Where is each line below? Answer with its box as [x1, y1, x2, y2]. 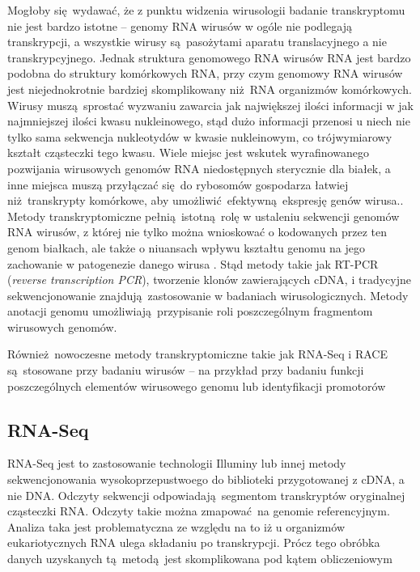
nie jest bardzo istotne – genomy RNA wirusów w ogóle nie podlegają [7, 17, 352, 34]
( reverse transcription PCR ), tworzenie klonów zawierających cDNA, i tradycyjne [7, 271, 411, 288]
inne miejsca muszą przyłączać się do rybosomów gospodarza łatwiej [7, 176, 349, 193]
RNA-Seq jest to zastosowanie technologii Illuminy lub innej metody [7, 455, 346, 472]
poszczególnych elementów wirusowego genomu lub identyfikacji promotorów [7, 377, 386, 394]
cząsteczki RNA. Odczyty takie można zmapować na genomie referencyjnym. [7, 502, 390, 519]
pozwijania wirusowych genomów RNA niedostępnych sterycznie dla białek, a [7, 159, 391, 176]
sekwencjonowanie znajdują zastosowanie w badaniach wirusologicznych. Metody [7, 286, 409, 303]
